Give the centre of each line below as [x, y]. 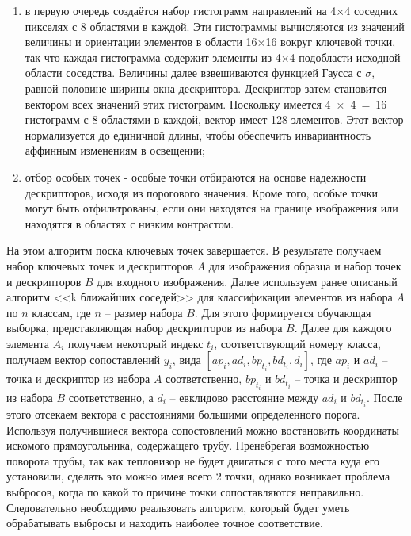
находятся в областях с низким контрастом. [129, 223]
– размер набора [144, 312]
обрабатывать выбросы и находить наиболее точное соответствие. [165, 523]
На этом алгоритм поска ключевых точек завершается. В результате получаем [194, 250]
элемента [28, 343]
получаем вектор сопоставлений [84, 360]
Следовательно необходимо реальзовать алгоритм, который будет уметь [178, 507]
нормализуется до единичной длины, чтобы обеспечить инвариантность [198, 134]
